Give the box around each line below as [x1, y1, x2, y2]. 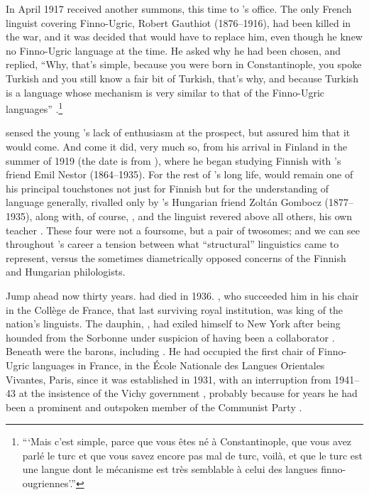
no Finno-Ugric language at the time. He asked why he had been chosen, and [6, 43, 341, 58]
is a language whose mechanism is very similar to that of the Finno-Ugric [6, 85, 325, 99]
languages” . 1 [6, 99, 63, 116]
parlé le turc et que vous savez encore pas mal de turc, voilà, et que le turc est [22, 447, 363, 462]
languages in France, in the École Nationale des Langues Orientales [32, 357, 325, 372]
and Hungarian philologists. [6, 264, 126, 279]
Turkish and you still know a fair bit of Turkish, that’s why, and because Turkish [6, 70, 358, 85]
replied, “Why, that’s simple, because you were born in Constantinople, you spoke [6, 57, 362, 72]
